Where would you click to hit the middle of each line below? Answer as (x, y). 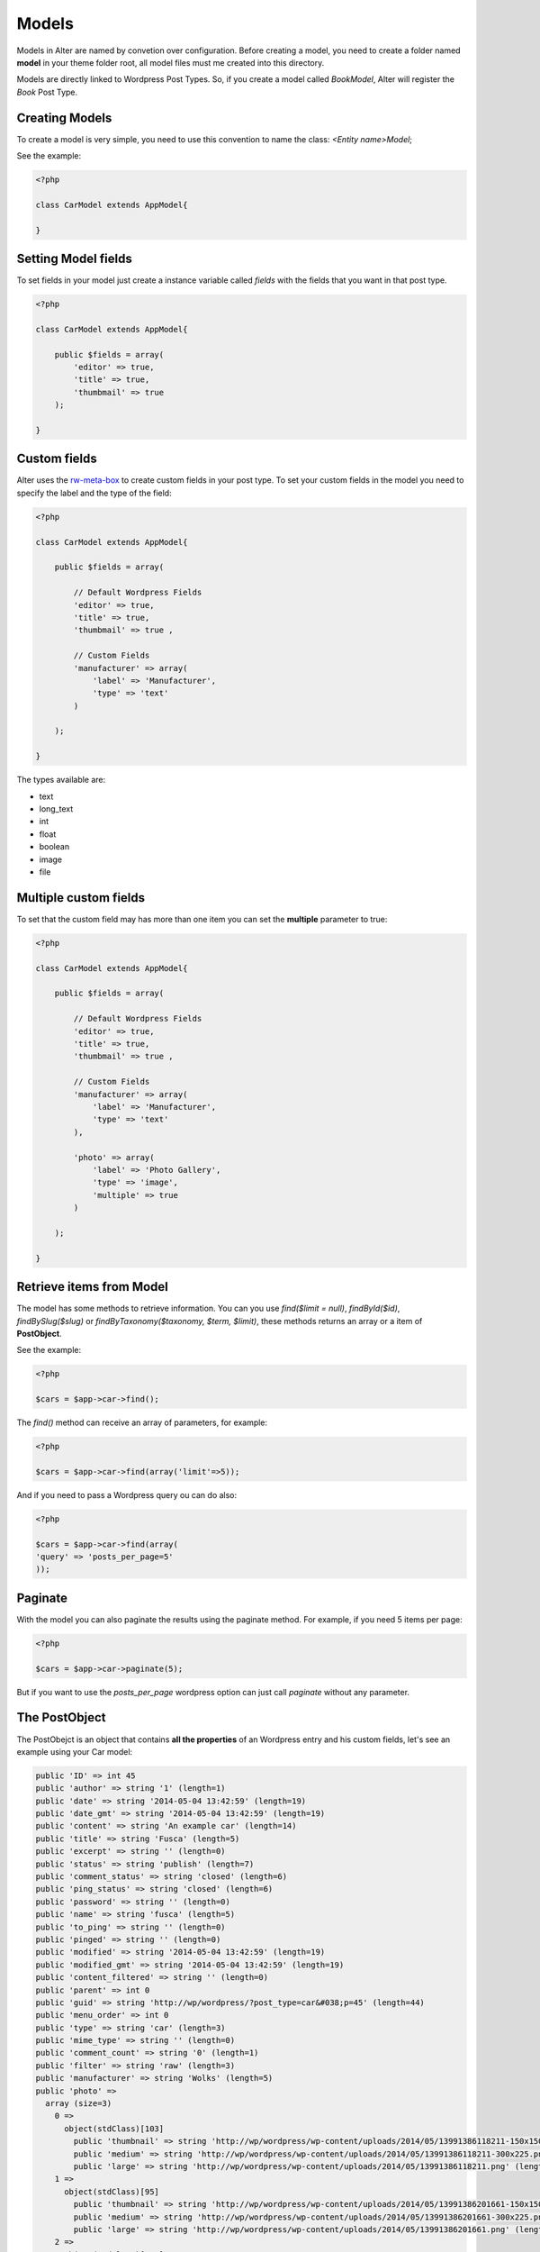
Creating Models (64, 118)
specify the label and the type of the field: (94, 493)
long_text (56, 809)
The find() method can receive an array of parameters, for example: (142, 1422)
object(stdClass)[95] (112, 2192)
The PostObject (62, 1717)
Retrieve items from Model (92, 1287)
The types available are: (61, 780)
